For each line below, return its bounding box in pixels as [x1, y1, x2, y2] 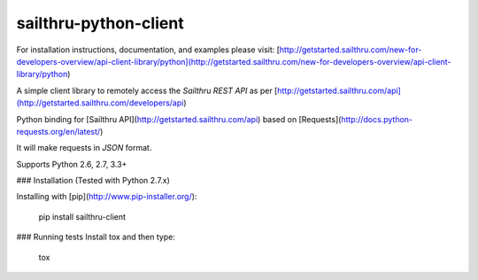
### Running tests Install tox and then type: [16, 231, 176, 243]
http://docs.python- [341, 113, 413, 124]
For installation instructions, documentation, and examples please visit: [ [16, 44, 281, 55]
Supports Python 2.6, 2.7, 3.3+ [16, 159, 127, 169]
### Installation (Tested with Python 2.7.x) [16, 175, 170, 186]
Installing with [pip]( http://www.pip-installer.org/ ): [16, 191, 197, 202]
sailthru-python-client [16, 13, 185, 33]
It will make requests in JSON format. [16, 143, 152, 153]
